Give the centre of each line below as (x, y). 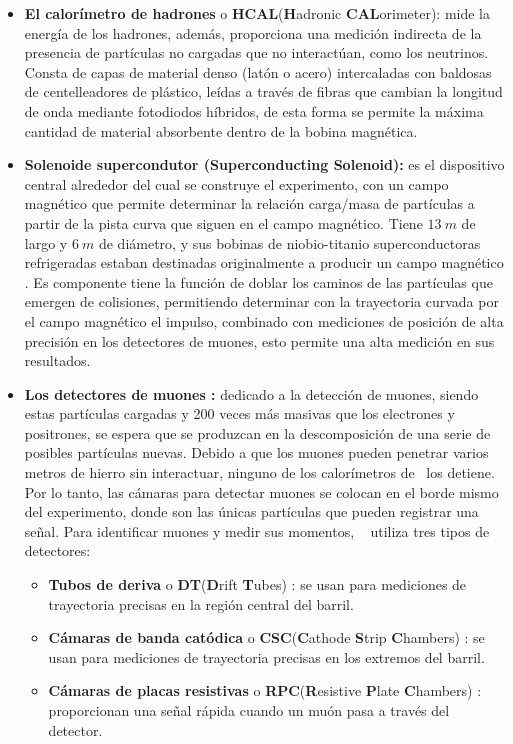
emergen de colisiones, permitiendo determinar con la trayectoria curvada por (261, 301)
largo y (46, 242)
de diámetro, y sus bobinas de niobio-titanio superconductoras (289, 242)
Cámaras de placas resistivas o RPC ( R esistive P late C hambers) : (265, 690)
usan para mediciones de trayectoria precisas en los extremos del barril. (266, 656)
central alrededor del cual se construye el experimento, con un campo (236, 183)
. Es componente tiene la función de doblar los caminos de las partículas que (258, 281)
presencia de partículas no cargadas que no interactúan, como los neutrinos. (256, 52)
